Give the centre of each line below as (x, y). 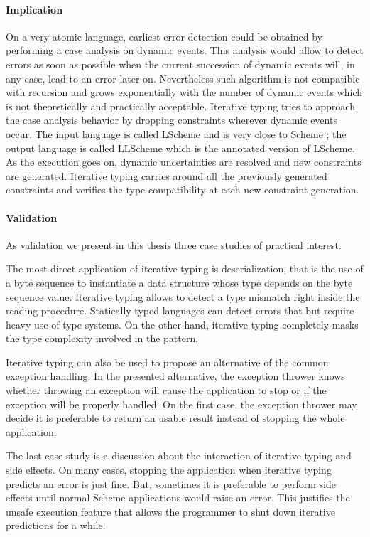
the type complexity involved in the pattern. (102, 338)
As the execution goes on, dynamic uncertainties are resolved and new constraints (184, 162)
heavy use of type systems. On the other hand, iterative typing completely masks (182, 324)
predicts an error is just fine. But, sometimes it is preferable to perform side (171, 483)
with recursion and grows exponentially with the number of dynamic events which (184, 92)
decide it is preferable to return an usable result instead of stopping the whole (175, 418)
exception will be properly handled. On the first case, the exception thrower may (181, 404)
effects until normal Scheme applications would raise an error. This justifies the (178, 498)
